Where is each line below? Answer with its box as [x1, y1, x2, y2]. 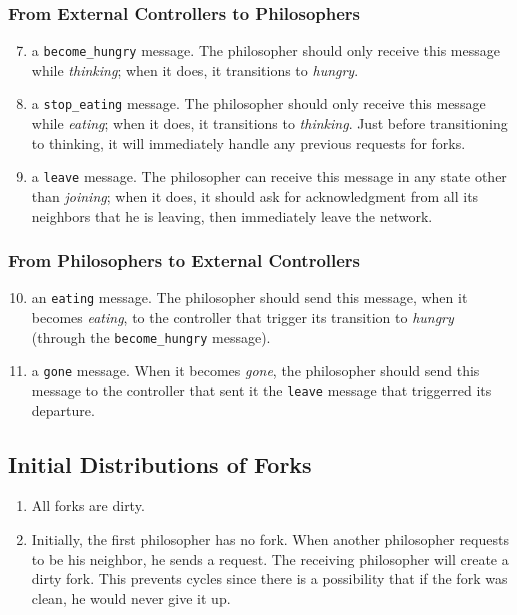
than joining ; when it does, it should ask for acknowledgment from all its [31, 185, 479, 206]
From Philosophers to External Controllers [8, 248, 361, 273]
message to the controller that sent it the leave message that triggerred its [31, 379, 492, 400]
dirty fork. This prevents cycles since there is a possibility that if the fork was [31, 568, 508, 589]
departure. [31, 399, 95, 420]
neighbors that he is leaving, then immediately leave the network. [31, 205, 433, 226]
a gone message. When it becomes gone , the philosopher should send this [31, 360, 480, 381]
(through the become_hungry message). [31, 326, 271, 347]
